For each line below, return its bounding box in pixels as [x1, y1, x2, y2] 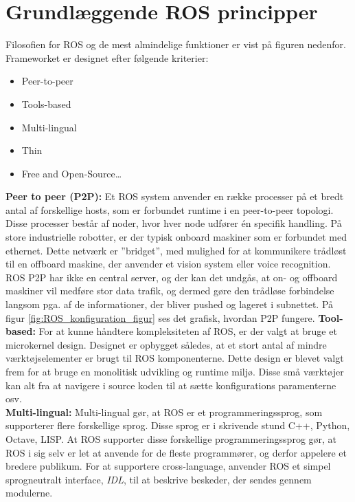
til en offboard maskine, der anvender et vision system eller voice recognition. [5, 257, 331, 271]
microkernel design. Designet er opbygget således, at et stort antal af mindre [5, 337, 327, 351]
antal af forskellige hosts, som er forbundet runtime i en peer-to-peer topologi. [5, 202, 334, 217]
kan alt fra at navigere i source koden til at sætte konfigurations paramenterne [5, 378, 336, 392]
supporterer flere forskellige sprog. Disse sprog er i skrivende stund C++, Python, [5, 418, 350, 433]
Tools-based [21, 96, 71, 111]
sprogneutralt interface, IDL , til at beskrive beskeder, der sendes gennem [5, 472, 312, 486]
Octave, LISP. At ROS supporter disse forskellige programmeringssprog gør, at [5, 431, 337, 446]
